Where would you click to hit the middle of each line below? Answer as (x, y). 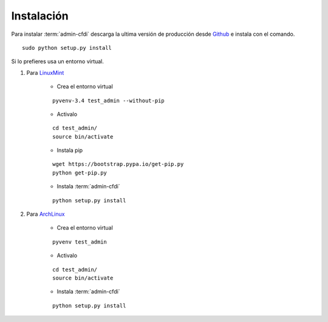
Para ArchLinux (46, 214)
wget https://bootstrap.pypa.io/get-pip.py (118, 164)
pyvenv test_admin (80, 242)
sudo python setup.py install (67, 48)
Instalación (40, 16)
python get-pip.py (80, 173)
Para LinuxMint (45, 72)
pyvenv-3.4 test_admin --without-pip (109, 101)
